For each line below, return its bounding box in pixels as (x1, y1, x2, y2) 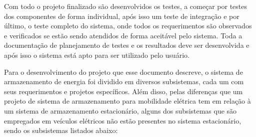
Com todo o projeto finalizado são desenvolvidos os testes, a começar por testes (4, 1, 247, 11)
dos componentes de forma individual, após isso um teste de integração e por (4, 10, 239, 21)
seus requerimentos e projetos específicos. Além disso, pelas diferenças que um (4, 86, 243, 96)
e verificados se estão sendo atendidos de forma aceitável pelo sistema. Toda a (4, 30, 242, 40)
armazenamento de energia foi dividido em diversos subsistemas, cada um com (4, 76, 244, 87)
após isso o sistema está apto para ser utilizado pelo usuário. (4, 49, 189, 60)
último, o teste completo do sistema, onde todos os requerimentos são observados (4, 20, 252, 31)
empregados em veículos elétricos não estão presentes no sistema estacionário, (4, 115, 241, 126)
